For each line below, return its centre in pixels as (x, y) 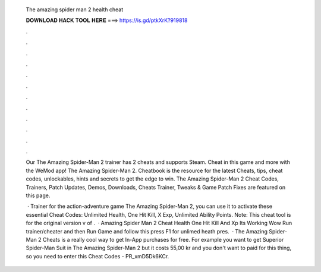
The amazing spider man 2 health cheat (75, 10)
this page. (38, 195)
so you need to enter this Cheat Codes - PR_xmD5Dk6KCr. (97, 256)
